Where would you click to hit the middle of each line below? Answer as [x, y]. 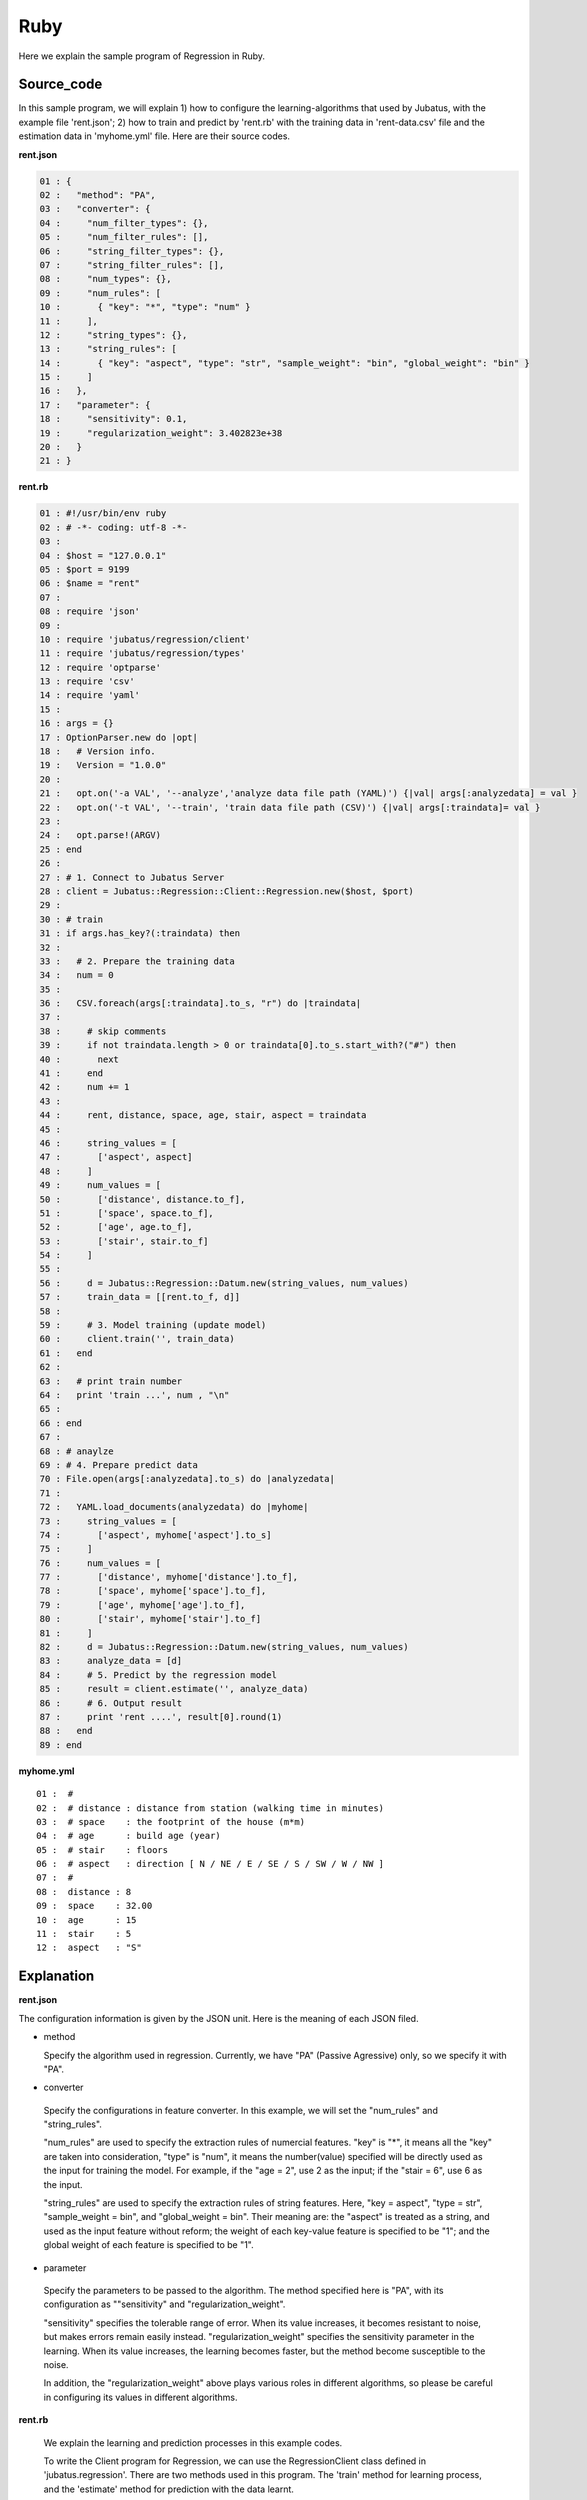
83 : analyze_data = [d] [111, 1661]
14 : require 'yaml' [89, 695]
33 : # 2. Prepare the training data [137, 961]
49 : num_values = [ [100, 1185]
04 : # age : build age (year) [129, 1836]
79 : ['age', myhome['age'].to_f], [142, 1604]
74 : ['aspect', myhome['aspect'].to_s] [155, 1534]
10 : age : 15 [86, 1919]
